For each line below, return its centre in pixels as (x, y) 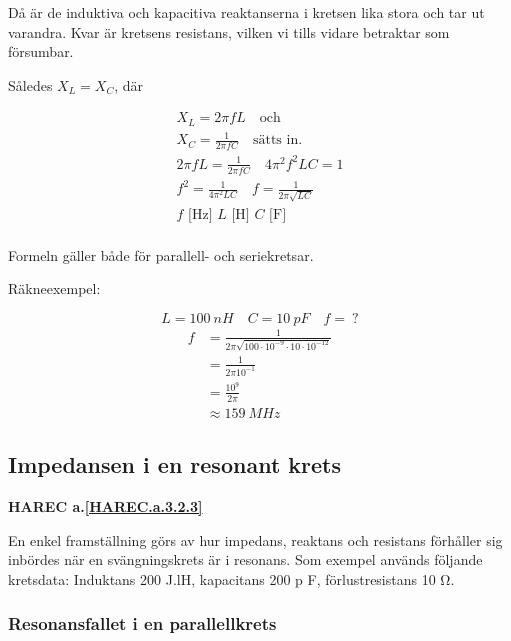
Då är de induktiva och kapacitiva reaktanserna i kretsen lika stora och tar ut (246, 12)
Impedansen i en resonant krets (174, 464)
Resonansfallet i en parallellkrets (142, 623)
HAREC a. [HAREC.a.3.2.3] (105, 505)
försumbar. (41, 51)
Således (30, 84)
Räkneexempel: (54, 288)
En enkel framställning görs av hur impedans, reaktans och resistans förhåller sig (255, 539)
